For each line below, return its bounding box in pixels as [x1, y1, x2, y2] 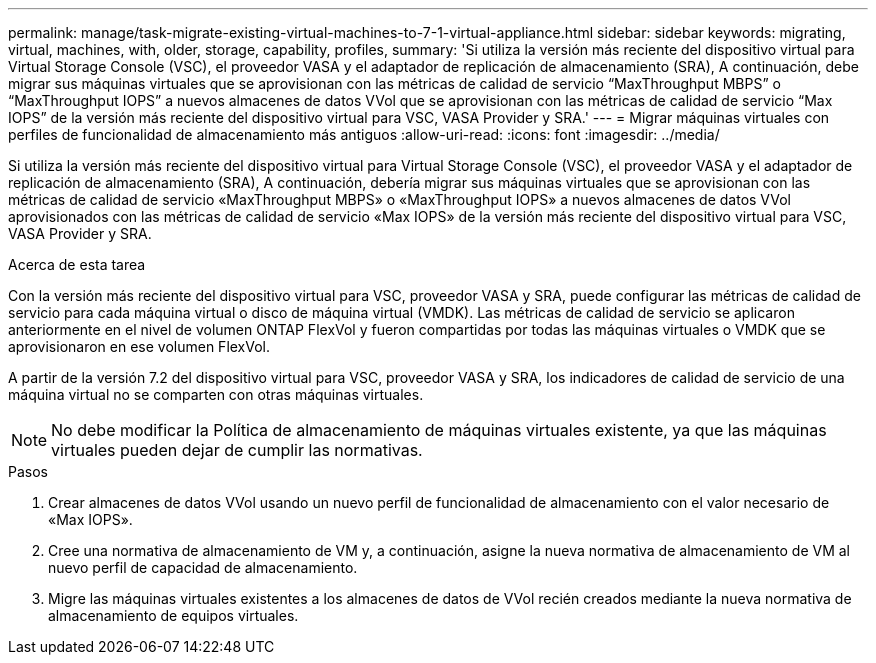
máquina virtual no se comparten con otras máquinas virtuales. [8, 386, 424, 403]
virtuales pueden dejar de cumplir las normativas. [51, 440, 423, 460]
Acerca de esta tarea [8, 256, 146, 273]
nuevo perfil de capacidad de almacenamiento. [48, 559, 358, 576]
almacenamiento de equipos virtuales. [48, 607, 299, 624]
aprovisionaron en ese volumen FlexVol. [8, 338, 271, 355]
